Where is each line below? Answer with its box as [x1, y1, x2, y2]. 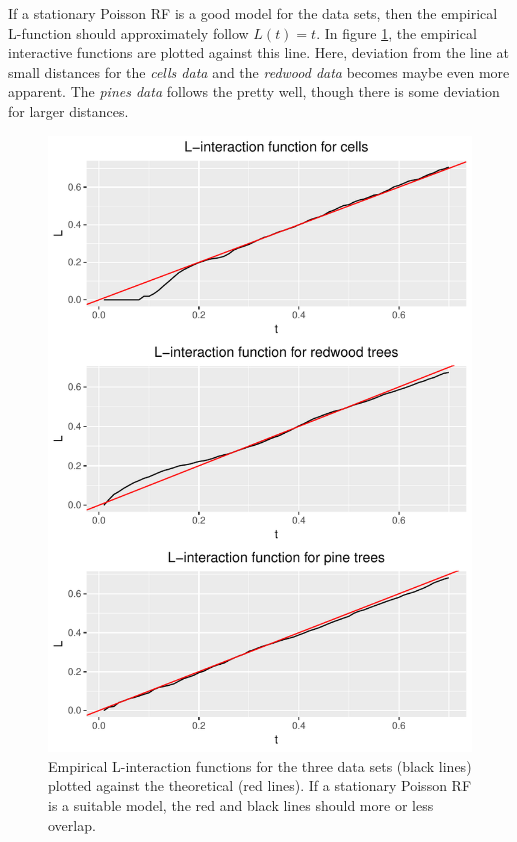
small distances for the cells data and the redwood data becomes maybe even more [8, 61, 510, 82]
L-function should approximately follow [8, 22, 249, 43]
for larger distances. [8, 100, 129, 121]
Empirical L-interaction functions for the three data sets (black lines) [48, 755, 472, 776]
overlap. [48, 814, 96, 835]
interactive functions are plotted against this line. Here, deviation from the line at [8, 42, 509, 63]
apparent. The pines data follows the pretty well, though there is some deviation [8, 81, 500, 102]
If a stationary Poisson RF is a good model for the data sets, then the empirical [8, 3, 498, 23]
